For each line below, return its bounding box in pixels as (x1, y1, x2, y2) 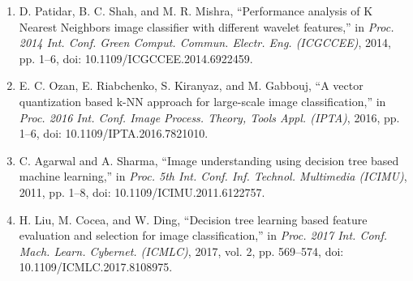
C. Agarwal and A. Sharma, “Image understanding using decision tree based (19, 151, 399, 168)
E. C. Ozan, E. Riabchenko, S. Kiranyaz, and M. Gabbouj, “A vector (19, 77, 364, 94)
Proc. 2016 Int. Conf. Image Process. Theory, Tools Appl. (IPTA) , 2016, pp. (19, 109, 400, 126)
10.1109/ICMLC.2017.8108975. (19, 258, 173, 275)
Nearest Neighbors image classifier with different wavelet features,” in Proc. (19, 18, 394, 35)
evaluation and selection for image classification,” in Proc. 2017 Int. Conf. (19, 227, 388, 244)
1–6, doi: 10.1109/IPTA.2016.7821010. (19, 125, 209, 142)
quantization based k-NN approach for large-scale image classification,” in (19, 92, 386, 109)
